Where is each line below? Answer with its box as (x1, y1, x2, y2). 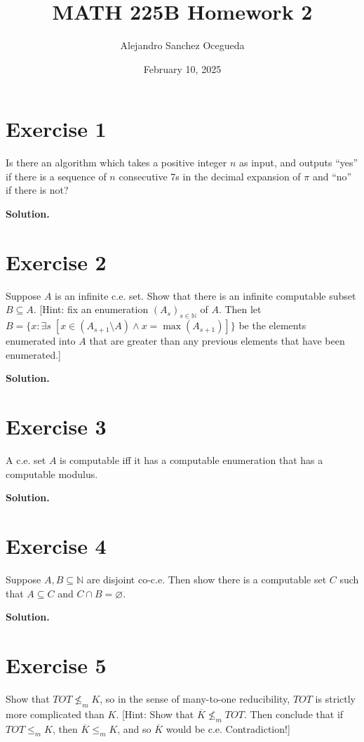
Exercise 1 (6, 114, 107, 143)
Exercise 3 (6, 412, 107, 441)
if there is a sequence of (6, 168, 107, 183)
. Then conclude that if (243, 706, 344, 721)
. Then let (218, 302, 262, 317)
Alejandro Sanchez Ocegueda (120, 38, 245, 53)
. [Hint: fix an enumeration (33, 302, 149, 317)
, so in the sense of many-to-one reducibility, (100, 691, 290, 705)
